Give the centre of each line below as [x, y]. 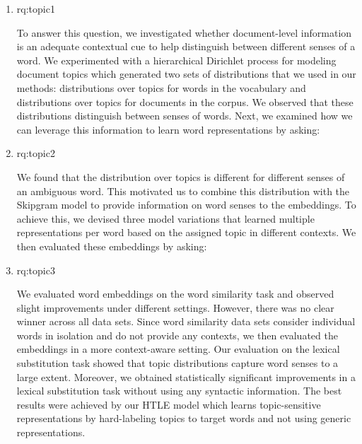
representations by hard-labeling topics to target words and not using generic [184, 418]
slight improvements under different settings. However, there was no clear [175, 307]
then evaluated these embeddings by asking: [112, 246]
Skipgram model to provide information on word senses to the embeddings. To [186, 205]
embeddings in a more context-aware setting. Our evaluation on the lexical [178, 349]
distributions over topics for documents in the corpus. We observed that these [185, 101]
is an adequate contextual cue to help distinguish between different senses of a [186, 46]
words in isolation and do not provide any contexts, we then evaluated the [177, 335]
